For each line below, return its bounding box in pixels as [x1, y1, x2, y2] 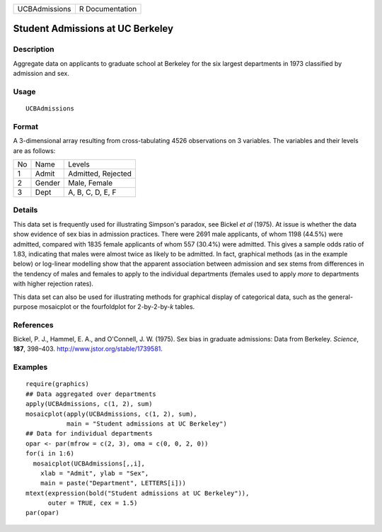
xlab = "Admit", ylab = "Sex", [40, 469, 149, 477]
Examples [13, 362, 48, 372]
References [13, 319, 54, 329]
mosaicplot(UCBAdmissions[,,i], [33, 459, 145, 468]
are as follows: [13, 146, 56, 155]
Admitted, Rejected [68, 169, 132, 179]
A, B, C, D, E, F [68, 188, 117, 198]
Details [13, 205, 38, 215]
